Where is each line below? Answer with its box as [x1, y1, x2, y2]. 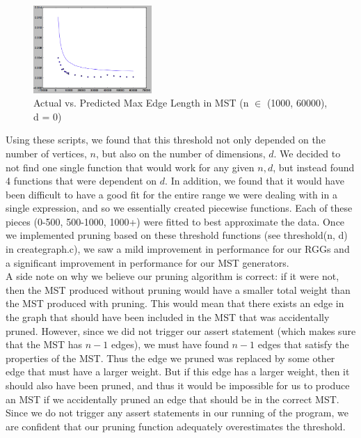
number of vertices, [6, 146, 87, 160]
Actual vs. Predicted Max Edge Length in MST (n [33, 95, 249, 110]
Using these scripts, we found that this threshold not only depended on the [6, 132, 326, 147]
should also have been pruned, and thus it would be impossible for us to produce [6, 378, 350, 393]
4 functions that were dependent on [6, 173, 157, 188]
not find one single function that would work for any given [6, 159, 255, 174]
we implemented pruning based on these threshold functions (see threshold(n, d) [6, 228, 348, 242]
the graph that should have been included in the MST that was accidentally [6, 310, 330, 324]
